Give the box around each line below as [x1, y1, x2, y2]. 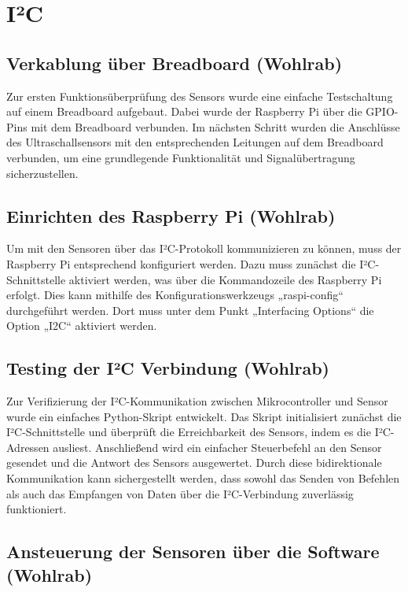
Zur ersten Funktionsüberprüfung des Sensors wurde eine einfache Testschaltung [6, 87, 393, 104]
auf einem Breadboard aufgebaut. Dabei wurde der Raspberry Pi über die [6, 103, 362, 120]
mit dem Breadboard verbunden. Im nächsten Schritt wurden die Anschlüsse [31, 118, 400, 135]
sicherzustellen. [6, 165, 79, 181]
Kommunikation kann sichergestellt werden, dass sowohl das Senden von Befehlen [6, 470, 400, 487]
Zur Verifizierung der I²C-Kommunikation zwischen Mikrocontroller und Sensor [6, 393, 388, 409]
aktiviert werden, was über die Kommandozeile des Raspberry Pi [68, 271, 382, 287]
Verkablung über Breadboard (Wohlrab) [6, 50, 343, 75]
